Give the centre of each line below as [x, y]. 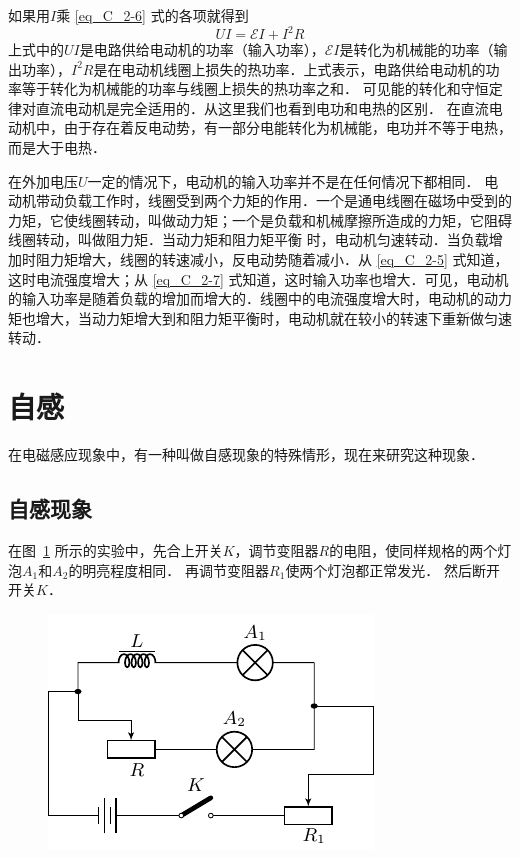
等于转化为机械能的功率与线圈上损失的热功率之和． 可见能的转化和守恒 [255, 88]
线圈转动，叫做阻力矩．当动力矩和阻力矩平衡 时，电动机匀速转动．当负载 [248, 239]
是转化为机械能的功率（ [416, 49]
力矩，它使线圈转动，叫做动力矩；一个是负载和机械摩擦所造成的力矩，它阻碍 [260, 219]
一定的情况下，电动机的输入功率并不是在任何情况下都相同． [283, 180]
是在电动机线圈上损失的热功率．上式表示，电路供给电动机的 [289, 68]
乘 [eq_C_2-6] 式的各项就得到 [152, 15]
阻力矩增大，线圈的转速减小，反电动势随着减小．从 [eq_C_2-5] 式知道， [272, 259]
